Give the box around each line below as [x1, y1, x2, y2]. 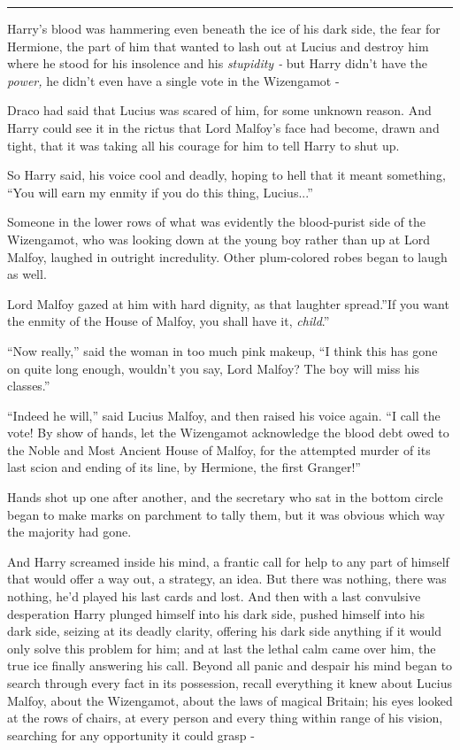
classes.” [7, 376, 50, 395]
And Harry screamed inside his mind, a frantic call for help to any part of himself [7, 552, 449, 570]
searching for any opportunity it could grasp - [7, 725, 255, 744]
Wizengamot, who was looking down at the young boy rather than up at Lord [7, 229, 430, 248]
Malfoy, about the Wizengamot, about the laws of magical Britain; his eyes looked [7, 691, 453, 709]
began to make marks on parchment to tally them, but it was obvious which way [7, 505, 445, 523]
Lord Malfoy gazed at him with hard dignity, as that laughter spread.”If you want [7, 294, 449, 313]
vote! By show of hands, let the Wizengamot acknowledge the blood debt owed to [7, 423, 449, 442]
